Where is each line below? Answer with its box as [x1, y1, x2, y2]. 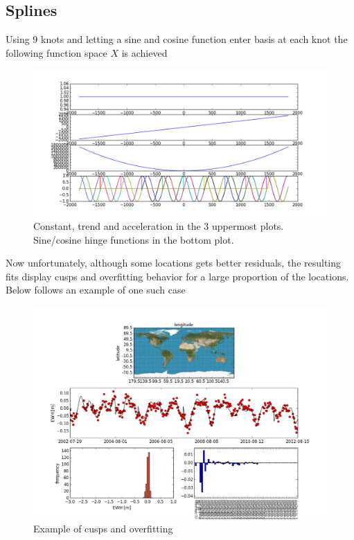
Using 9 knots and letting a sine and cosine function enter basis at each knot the [6, 32, 348, 46]
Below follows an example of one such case [6, 282, 186, 297]
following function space [6, 45, 107, 60]
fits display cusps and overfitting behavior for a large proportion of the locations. [6, 269, 349, 283]
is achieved [121, 45, 168, 60]
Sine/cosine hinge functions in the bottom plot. [33, 232, 234, 246]
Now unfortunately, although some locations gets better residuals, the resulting [6, 255, 342, 270]
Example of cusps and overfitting [33, 521, 173, 536]
